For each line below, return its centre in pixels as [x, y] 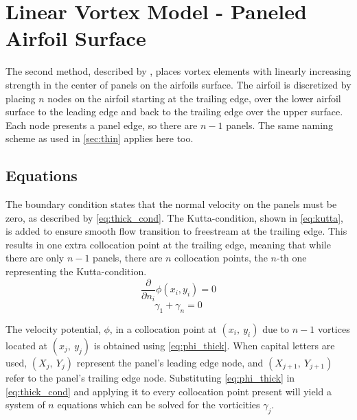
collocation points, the [221, 258]
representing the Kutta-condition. [76, 271]
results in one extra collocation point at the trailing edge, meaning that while [168, 244]
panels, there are [128, 258]
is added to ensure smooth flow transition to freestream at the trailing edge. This [176, 231]
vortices [334, 328]
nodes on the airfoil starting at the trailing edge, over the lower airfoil [194, 98]
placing [21, 98]
